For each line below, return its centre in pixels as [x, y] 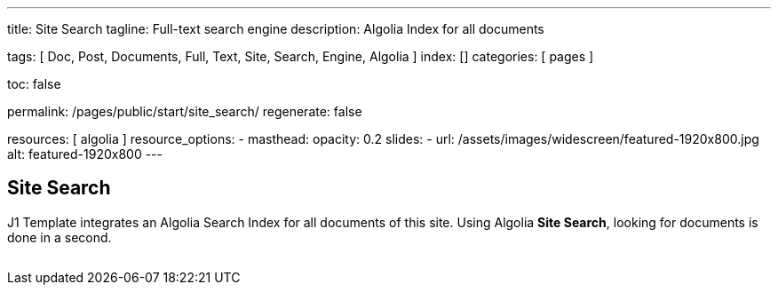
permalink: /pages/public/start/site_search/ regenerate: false [185, 111]
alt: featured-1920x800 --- [85, 154]
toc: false [34, 84]
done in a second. [60, 237]
